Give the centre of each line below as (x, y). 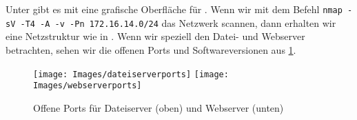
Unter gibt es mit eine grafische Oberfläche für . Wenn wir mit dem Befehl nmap (174, 9)
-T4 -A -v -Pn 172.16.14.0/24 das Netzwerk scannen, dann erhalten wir (178, 22)
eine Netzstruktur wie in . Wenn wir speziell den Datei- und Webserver (155, 36)
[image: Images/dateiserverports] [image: (131, 74)
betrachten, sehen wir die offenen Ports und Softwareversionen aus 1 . (151, 49)
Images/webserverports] (88, 86)
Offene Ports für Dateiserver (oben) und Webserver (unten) (159, 107)
